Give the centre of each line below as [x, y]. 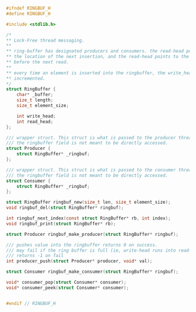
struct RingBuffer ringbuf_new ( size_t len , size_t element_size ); [88, 203]
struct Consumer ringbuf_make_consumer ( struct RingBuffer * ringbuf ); [92, 272]
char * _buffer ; [35, 95]
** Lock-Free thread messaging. [45, 40]
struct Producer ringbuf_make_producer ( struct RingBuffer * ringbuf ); [92, 234]
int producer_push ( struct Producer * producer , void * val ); [79, 261]
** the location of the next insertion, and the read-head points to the [98, 57]
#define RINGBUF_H [28, 13]
